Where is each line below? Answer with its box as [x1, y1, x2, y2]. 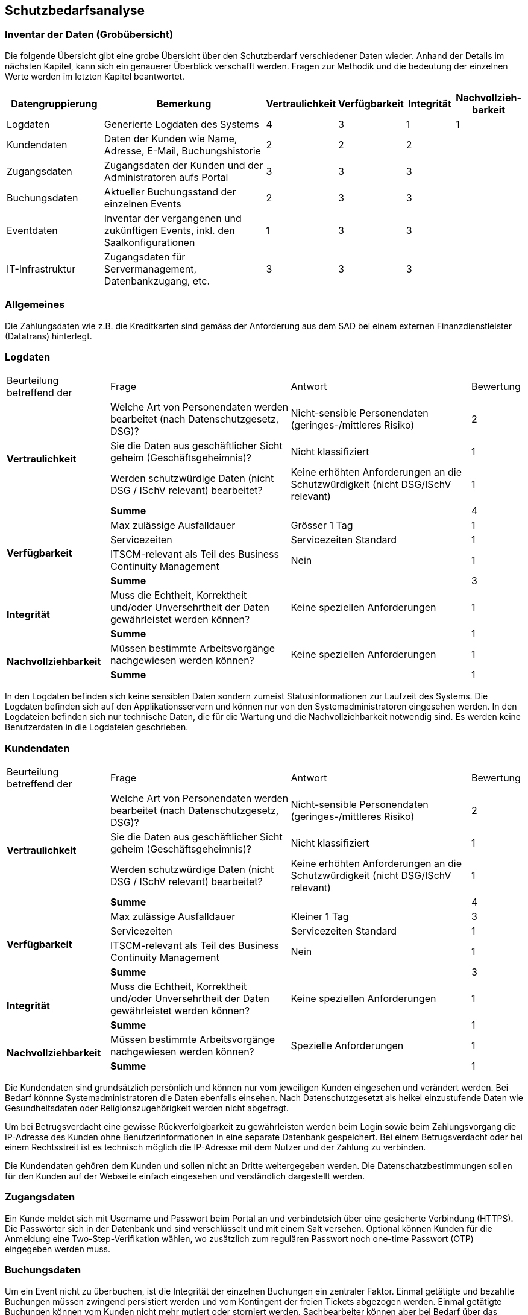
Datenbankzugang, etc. [104, 274, 210, 287]
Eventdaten [7, 224, 58, 236]
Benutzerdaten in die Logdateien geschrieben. [5, 722, 189, 733]
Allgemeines [5, 298, 65, 311]
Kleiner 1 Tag [291, 910, 349, 923]
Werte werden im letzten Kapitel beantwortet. [5, 71, 185, 81]
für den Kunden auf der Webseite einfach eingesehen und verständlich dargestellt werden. [5, 1171, 365, 1182]
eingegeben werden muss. [5, 1243, 110, 1254]
